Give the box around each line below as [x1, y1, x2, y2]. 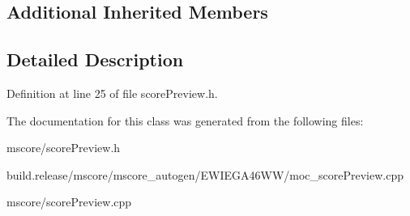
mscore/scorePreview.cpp [6, 193, 132, 210]
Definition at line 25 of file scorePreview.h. [6, 84, 218, 101]
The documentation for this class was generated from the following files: [6, 112, 364, 129]
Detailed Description [6, 47, 184, 72]
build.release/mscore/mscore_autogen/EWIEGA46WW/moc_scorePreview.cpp [6, 166, 404, 183]
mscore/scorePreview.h [6, 139, 121, 156]
